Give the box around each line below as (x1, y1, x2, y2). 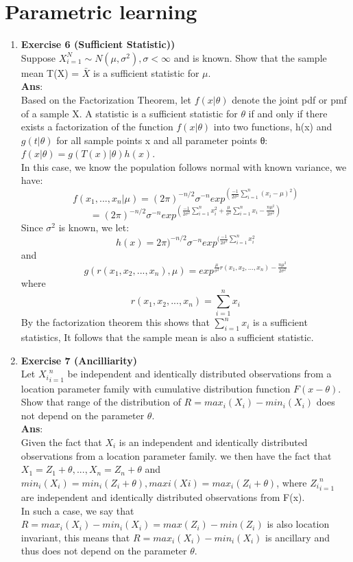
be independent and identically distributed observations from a (67, 366, 332, 381)
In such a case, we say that (21, 503, 134, 517)
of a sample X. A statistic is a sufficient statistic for (21, 106, 238, 120)
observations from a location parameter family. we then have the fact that (21, 448, 332, 463)
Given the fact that (21, 435, 102, 449)
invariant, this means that (21, 530, 130, 544)
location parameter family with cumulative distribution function (21, 381, 291, 395)
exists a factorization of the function (21, 119, 173, 134)
